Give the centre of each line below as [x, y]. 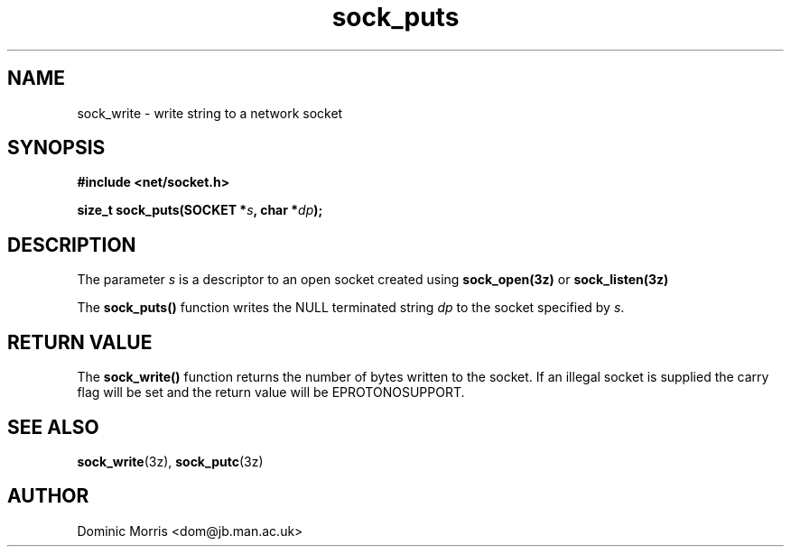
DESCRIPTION [72, 245]
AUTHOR [48, 496]
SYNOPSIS [56, 148]
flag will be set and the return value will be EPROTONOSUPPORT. [271, 392]
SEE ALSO [53, 427]
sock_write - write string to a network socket [210, 113]
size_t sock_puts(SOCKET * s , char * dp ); [200, 210]
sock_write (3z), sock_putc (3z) [170, 461]
